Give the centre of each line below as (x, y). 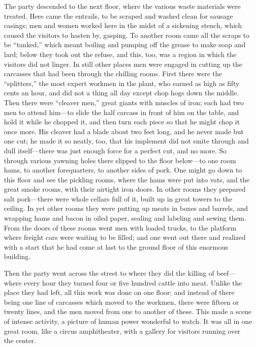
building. (17, 256)
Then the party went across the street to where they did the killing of (109, 273)
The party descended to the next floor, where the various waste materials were (122, 6)
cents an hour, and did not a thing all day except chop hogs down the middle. (121, 93)
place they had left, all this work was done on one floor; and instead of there (119, 292)
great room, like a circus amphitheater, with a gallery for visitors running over (122, 331)
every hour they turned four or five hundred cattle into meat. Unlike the (133, 282)
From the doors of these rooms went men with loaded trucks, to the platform (120, 227)
